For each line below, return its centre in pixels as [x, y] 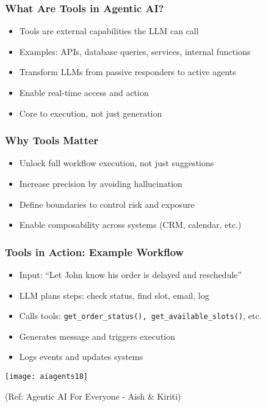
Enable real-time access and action [84, 92]
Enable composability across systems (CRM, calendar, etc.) [130, 225]
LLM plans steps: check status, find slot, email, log [114, 295]
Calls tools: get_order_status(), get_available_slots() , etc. [140, 316]
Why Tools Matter [52, 140]
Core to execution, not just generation [91, 113]
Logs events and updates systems [81, 357]
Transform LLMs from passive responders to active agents [128, 72]
